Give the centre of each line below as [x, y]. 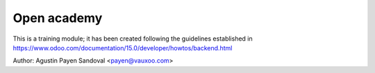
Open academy [58, 18]
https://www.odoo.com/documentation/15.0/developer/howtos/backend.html [123, 48]
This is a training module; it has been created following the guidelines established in [133, 39]
